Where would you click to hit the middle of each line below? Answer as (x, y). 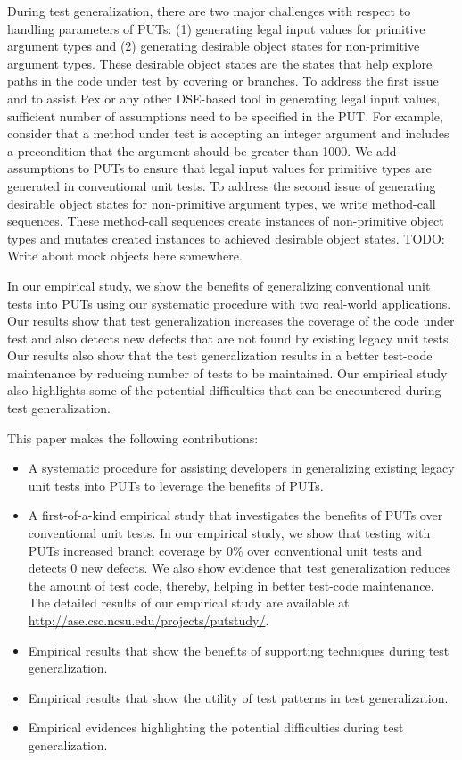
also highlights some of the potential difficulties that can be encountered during (224, 390)
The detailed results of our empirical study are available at (189, 603)
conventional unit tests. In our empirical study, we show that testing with (229, 533)
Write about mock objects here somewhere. (125, 256)
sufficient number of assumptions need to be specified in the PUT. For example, (225, 116)
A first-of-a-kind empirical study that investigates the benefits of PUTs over (235, 515)
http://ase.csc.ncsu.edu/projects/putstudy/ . (148, 620)
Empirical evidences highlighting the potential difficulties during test (216, 727)
